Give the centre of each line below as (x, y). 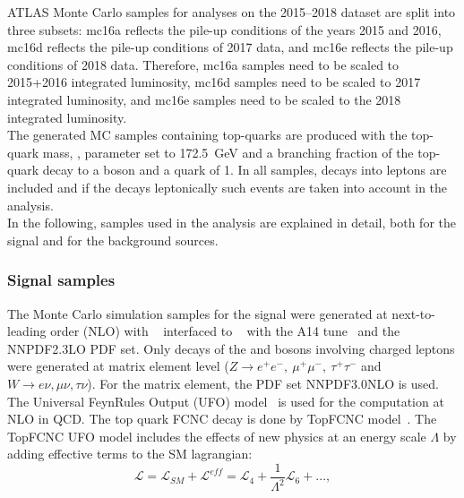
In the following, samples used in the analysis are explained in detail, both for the (232, 223)
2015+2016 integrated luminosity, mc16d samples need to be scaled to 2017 (214, 82)
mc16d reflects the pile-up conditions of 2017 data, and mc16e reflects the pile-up (230, 47)
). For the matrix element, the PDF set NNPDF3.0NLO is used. (263, 383)
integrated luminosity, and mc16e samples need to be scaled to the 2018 (204, 99)
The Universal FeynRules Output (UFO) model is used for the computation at (226, 401)
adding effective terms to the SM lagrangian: (130, 454)
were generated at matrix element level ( (118, 366)
